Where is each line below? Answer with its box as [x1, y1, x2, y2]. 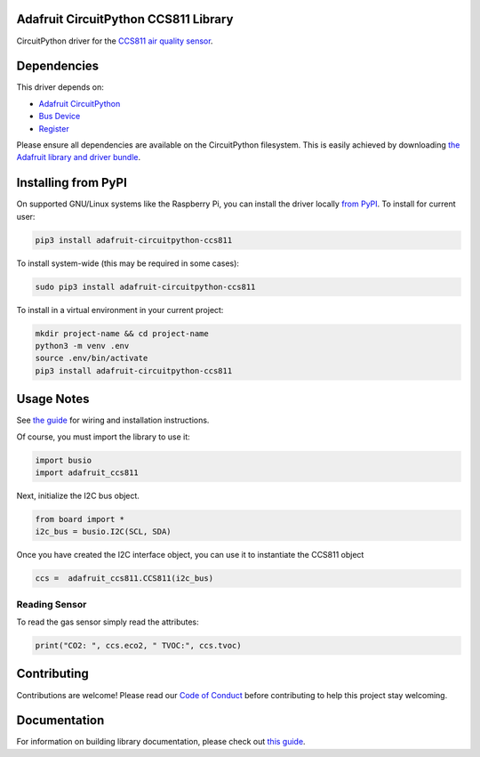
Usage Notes [16, 391, 90, 407]
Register [38, 123, 70, 133]
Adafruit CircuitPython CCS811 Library [16, 12, 234, 27]
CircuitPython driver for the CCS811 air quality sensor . [16, 36, 213, 46]
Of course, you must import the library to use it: [16, 431, 190, 442]
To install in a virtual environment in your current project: [16, 304, 224, 315]
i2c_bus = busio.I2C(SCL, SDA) [35, 527, 172, 537]
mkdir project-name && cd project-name [35, 328, 209, 338]
